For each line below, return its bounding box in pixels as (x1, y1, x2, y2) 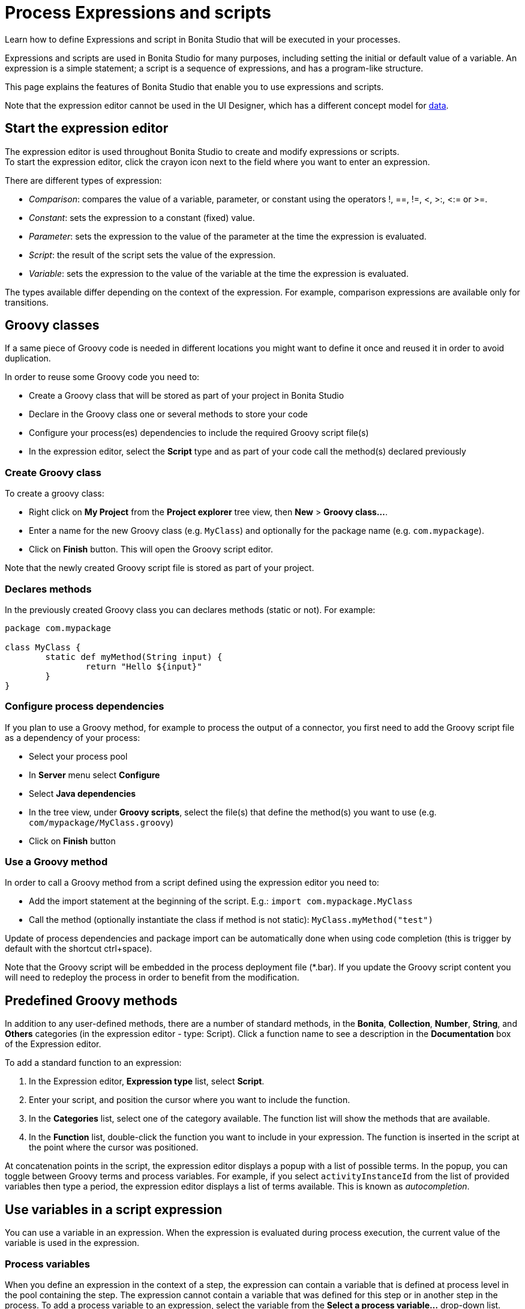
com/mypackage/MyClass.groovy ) (29, 817, 174, 827)
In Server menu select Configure (29, 769, 160, 780)
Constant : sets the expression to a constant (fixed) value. (29, 212, 255, 223)
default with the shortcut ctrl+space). (5, 943, 152, 954)
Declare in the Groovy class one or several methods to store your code (29, 409, 308, 420)
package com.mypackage (5, 623, 112, 633)
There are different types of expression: (5, 175, 162, 186)
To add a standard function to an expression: (5, 1057, 182, 1068)
